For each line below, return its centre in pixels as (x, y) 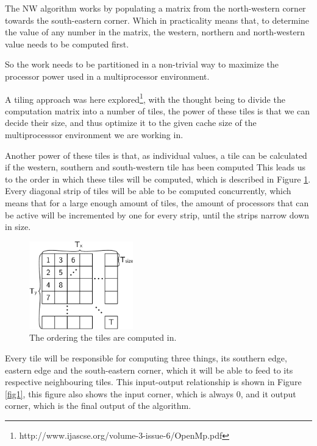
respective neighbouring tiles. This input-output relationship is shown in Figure (153, 382)
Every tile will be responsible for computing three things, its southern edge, (146, 357)
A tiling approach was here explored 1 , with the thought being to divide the (145, 98)
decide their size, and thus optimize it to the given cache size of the (131, 123)
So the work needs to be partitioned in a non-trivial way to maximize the (142, 64)
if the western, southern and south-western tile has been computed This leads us (155, 167)
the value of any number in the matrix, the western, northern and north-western (155, 32)
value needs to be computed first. (67, 44)
